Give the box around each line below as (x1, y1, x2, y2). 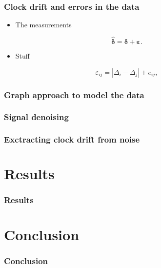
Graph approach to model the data (4, 88, 144, 101)
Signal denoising (4, 111, 69, 123)
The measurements (15, 20, 72, 30)
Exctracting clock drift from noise (4, 133, 140, 145)
